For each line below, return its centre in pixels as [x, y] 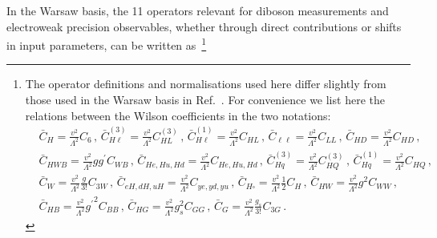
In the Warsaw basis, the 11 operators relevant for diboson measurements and [198, 10]
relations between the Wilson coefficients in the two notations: [178, 115]
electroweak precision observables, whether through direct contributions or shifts [204, 26]
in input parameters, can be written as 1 [107, 44]
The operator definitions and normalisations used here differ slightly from [206, 84]
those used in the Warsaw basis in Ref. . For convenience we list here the [205, 100]
